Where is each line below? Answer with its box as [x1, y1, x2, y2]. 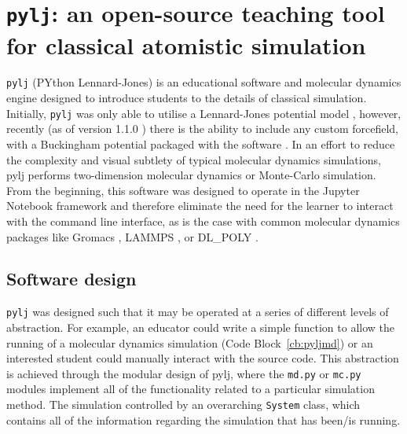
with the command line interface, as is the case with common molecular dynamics [6, 212, 400, 229]
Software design [6, 267, 137, 291]
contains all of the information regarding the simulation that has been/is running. [6, 411, 401, 428]
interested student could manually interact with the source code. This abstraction [6, 350, 399, 366]
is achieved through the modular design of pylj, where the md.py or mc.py [6, 365, 361, 381]
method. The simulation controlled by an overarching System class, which [6, 395, 361, 412]
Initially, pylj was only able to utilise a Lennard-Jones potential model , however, [6, 105, 401, 121]
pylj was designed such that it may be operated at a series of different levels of [6, 303, 389, 320]
